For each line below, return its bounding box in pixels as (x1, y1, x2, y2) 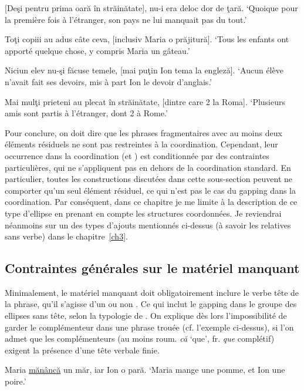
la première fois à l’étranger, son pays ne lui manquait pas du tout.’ (5, 13, 247, 25)
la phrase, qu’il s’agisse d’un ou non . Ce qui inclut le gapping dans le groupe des (5, 298, 297, 310)
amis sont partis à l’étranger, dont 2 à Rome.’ (5, 107, 168, 119)
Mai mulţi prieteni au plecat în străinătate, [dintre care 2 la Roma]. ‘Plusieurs (5, 95, 286, 107)
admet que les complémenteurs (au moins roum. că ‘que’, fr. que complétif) (5, 332, 275, 345)
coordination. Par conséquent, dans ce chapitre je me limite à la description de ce (5, 195, 298, 208)
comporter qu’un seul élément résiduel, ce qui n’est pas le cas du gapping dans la (5, 184, 296, 196)
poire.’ (5, 375, 26, 387)
